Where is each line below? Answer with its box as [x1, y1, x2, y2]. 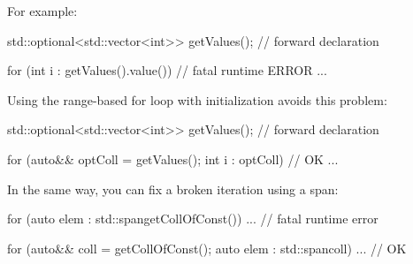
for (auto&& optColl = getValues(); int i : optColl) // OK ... [7, 149, 339, 168]
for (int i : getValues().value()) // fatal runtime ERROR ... [7, 61, 327, 79]
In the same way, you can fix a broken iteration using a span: [7, 179, 339, 198]
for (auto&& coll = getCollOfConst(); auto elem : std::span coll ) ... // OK [7, 238, 407, 257]
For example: [7, 2, 78, 19]
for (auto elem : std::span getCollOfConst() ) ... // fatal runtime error [7, 209, 379, 228]
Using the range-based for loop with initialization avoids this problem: [7, 90, 387, 109]
